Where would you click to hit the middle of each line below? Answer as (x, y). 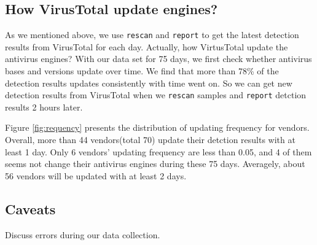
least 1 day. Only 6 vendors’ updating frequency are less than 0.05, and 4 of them (158, 151)
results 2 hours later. (44, 107)
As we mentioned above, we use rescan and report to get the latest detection (152, 35)
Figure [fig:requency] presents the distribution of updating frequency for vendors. (157, 127)
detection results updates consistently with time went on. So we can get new (149, 83)
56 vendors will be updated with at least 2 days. (96, 175)
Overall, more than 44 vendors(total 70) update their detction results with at (150, 140)
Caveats (30, 208)
